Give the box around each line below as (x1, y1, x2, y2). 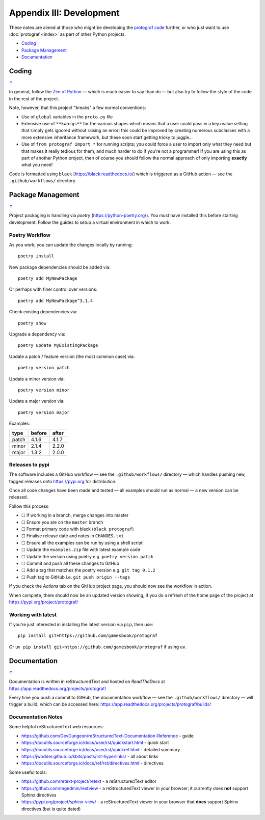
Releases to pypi (9, 461, 50, 468)
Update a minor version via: (9, 376, 65, 382)
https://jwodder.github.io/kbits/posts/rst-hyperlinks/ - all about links (21, 754, 159, 760)
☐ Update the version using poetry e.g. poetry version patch (21, 553, 154, 559)
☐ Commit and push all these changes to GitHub (21, 560, 120, 566)
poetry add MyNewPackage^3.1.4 (18, 298, 93, 303)
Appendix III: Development (9, 7, 120, 18)
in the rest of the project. (9, 96, 59, 102)
